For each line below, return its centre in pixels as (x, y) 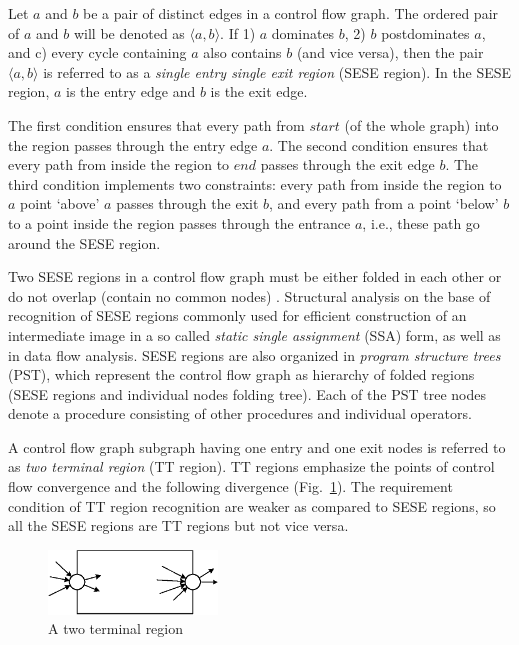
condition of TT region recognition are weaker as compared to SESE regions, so (252, 505)
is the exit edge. (259, 91)
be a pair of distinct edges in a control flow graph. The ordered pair (291, 13)
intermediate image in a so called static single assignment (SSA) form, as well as (254, 334)
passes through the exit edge (347, 164)
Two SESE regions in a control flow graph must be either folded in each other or (255, 276)
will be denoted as (129, 32)
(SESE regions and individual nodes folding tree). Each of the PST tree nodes (247, 393)
